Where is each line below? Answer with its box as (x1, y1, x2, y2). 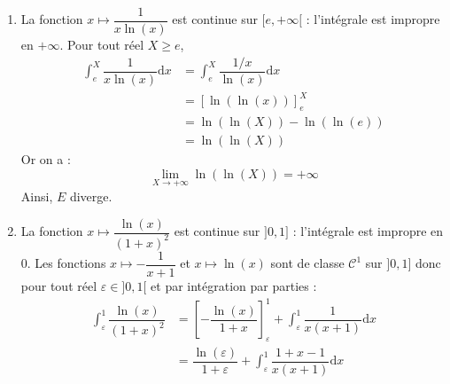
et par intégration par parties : (151, 277, 317, 295)
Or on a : (20, 150, 71, 168)
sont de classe (270, 254, 345, 272)
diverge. (69, 186, 112, 205)
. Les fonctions (27, 254, 106, 272)
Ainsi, (20, 186, 53, 205)
